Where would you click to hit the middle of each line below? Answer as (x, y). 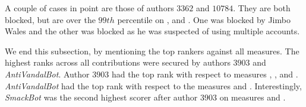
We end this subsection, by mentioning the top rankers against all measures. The (152, 51)
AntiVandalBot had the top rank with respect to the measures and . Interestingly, (153, 85)
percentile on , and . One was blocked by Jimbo (204, 19)
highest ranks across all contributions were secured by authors (118, 62)
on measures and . (253, 97)
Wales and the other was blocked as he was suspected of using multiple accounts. (152, 31)
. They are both (262, 8)
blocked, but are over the (50, 19)
